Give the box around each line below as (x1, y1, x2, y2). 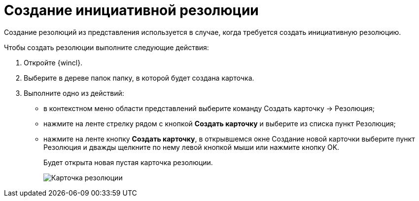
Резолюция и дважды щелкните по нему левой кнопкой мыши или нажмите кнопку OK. (43, 143, 340, 151)
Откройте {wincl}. (24, 58, 83, 67)
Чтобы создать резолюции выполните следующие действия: (4, 43, 209, 52)
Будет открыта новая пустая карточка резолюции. (43, 158, 213, 167)
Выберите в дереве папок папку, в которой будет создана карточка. (24, 73, 254, 82)
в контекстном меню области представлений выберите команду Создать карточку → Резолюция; (43, 104, 375, 113)
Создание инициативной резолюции (4, 2, 259, 19)
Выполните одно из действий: (24, 88, 124, 97)
